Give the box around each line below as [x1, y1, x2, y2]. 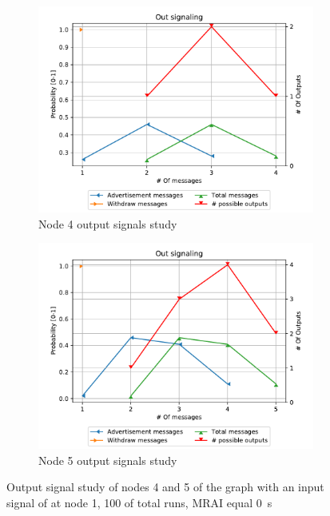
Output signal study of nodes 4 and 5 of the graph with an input [6, 478, 324, 495]
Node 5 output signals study [38, 451, 177, 468]
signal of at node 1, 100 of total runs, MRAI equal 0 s [6, 494, 272, 510]
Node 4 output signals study [38, 215, 177, 232]
